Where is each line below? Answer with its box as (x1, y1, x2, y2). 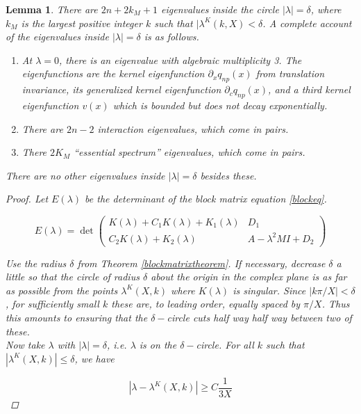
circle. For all (196, 337, 254, 352)
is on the (139, 337, 177, 352)
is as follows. (144, 29, 199, 44)
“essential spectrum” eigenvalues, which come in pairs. (74, 145, 305, 159)
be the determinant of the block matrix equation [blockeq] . (85, 191, 327, 206)
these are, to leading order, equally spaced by (111, 296, 301, 311)
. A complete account (262, 15, 352, 30)
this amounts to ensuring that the (6, 310, 148, 324)
